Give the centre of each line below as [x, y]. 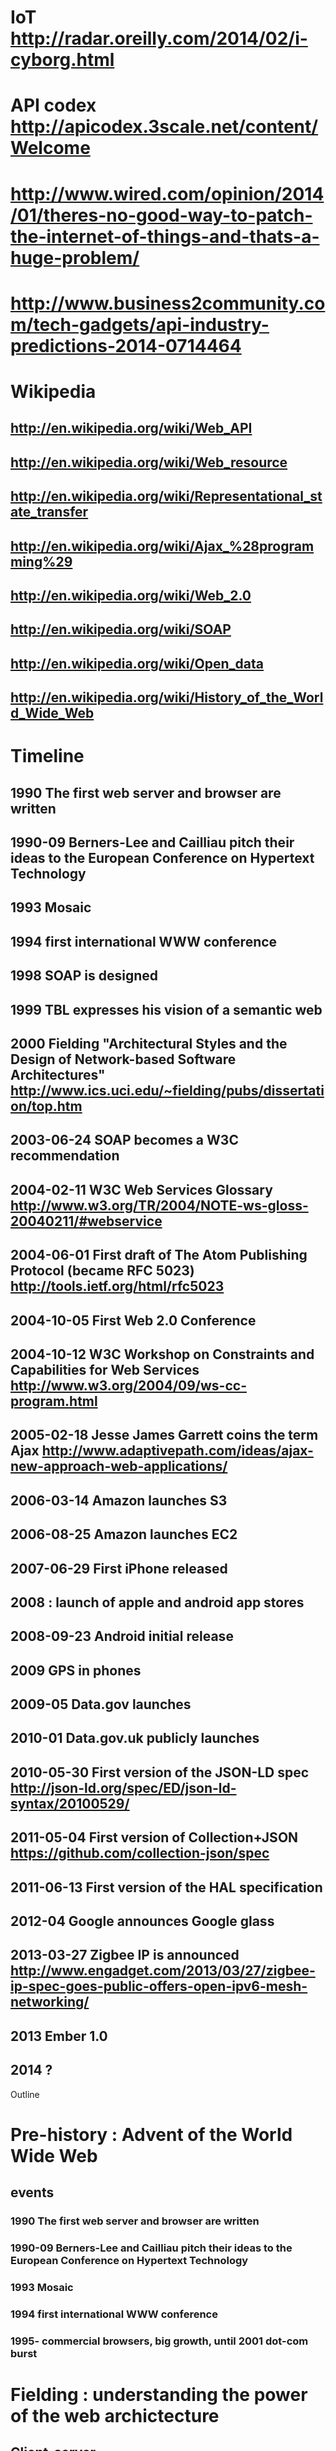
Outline [25, 2094]
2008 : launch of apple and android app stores [157, 1602]
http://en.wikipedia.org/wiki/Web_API [131, 428]
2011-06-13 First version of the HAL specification [166, 1887]
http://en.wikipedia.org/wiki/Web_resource [149, 462]
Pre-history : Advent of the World [151, 2134]
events [32, 2192]
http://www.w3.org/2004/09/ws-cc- [128, 1385]
